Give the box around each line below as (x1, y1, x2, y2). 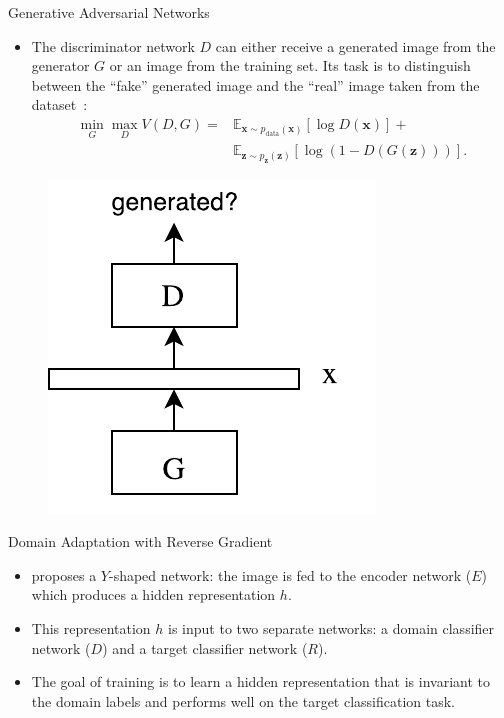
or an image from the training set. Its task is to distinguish (109, 55, 471, 76)
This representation (31, 618, 151, 639)
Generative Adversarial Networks (8, 2, 210, 22)
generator (31, 55, 90, 76)
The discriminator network (31, 35, 195, 56)
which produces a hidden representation (31, 584, 276, 605)
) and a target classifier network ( (102, 637, 308, 658)
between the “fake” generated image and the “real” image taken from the (31, 74, 480, 95)
